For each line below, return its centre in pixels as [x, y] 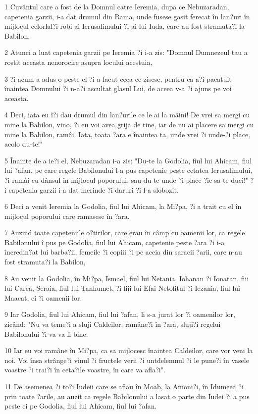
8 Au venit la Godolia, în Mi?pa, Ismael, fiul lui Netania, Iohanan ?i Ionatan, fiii [127, 278]
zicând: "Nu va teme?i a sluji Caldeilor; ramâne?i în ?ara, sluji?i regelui [113, 324]
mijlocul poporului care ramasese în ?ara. [67, 216]
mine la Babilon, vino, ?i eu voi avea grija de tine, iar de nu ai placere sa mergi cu [129, 124]
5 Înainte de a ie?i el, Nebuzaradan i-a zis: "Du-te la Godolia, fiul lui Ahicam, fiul [128, 160]
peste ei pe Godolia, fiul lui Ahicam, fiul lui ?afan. [81, 406]
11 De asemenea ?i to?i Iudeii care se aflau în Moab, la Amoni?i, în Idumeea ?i [124, 386]
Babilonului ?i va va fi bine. [46, 334]
